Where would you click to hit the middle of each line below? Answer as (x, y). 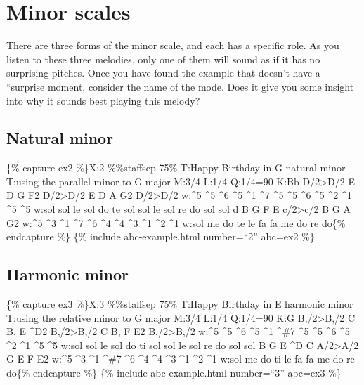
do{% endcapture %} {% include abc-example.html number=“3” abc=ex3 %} (174, 373)
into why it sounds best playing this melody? (103, 100)
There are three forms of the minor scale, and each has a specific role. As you (173, 45)
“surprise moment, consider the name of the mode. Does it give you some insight (180, 86)
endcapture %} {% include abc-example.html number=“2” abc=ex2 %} (161, 236)
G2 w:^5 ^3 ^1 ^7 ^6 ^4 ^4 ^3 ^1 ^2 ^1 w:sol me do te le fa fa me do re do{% (176, 222)
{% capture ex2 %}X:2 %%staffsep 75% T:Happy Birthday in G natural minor (176, 168)
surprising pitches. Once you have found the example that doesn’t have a (163, 73)
